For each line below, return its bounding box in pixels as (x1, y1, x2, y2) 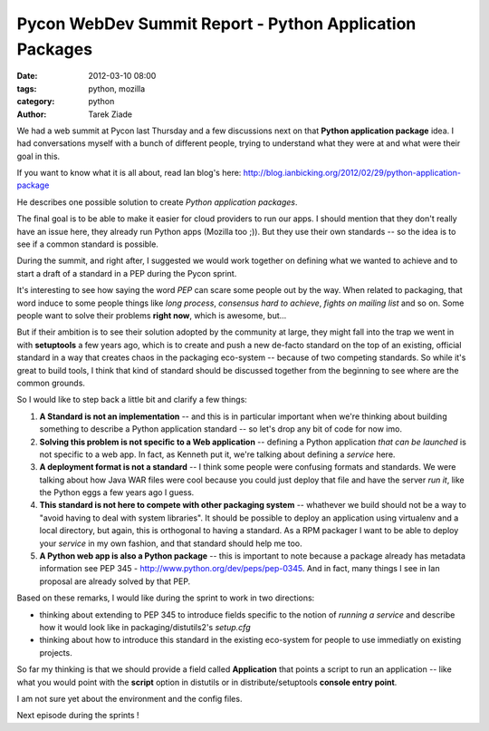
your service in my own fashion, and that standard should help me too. (39, 538, 302, 549)
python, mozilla (88, 83, 146, 94)
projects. (39, 647, 72, 658)
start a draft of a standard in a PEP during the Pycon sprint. (16, 268, 237, 278)
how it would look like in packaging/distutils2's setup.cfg (39, 621, 251, 632)
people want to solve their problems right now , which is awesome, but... (16, 309, 287, 321)
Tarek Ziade (88, 109, 133, 120)
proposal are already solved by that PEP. (39, 576, 191, 587)
